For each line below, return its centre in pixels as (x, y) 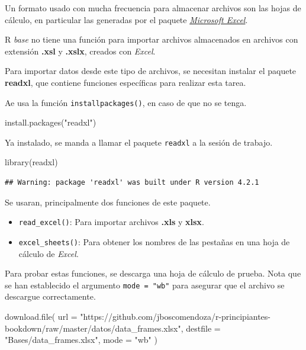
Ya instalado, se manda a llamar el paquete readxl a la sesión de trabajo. (139, 142)
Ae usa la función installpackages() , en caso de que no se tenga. (126, 102)
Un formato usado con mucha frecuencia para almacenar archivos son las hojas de (153, 8)
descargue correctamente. (50, 296)
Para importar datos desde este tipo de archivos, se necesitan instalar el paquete (151, 71)
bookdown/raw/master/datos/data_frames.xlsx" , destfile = (113, 328)
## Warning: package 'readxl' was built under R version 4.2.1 (132, 183)
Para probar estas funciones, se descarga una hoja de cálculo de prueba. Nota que (153, 273)
